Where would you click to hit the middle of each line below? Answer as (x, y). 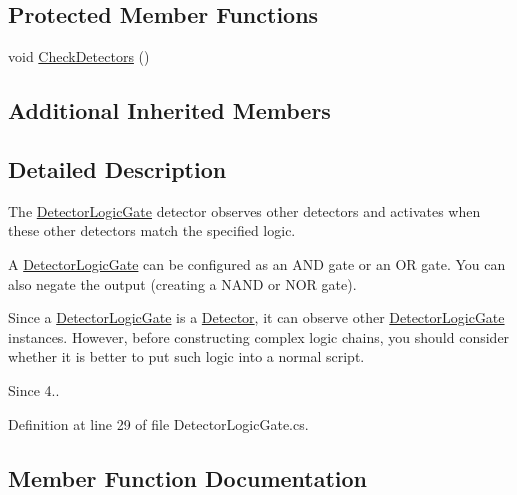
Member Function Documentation (188, 477)
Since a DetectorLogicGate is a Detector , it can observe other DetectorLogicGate (256, 317)
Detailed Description (117, 168)
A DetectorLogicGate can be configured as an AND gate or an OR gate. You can (257, 263)
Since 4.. (34, 389)
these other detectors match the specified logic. (152, 230)
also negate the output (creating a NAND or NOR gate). (182, 283)
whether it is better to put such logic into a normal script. (186, 356)
